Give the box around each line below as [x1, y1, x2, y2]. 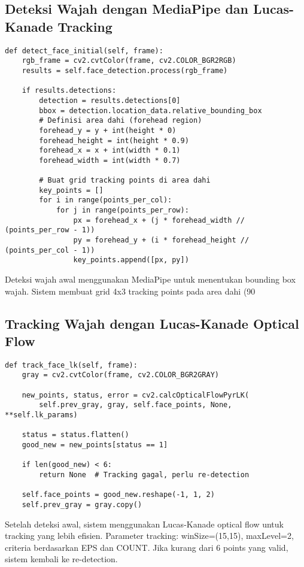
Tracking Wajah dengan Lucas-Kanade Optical [5, 314, 299, 332]
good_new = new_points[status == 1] [22, 441, 168, 450]
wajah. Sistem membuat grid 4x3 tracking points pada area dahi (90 [5, 284, 256, 297]
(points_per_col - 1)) [5, 245, 95, 254]
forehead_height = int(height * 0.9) [39, 136, 189, 145]
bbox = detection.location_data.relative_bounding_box [39, 106, 262, 115]
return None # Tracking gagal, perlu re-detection [39, 471, 250, 480]
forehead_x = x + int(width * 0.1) [39, 146, 181, 155]
